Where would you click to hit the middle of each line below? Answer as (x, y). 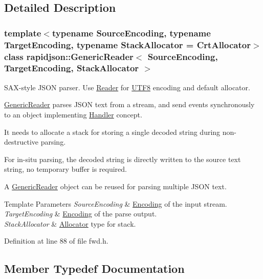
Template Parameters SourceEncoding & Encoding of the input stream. (116, 203)
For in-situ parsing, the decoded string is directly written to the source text (123, 159)
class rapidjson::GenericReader (69, 56)
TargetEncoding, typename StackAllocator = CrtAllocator (127, 44)
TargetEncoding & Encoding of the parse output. (81, 214)
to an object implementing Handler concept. (73, 114)
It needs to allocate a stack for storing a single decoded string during (112, 132)
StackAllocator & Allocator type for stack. (70, 223)
